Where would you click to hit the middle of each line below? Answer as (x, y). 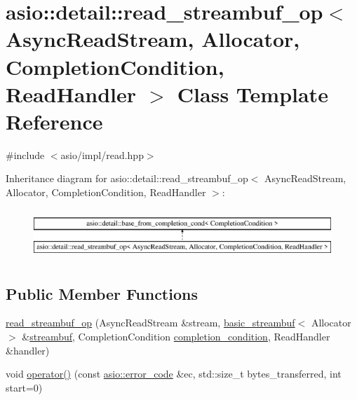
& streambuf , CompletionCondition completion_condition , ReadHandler (176, 336)
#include (25, 154)
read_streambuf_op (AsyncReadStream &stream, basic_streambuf (150, 323)
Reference (54, 121)
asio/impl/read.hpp (102, 154)
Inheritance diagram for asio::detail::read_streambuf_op (127, 178)
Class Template (252, 94)
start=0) (24, 387)
